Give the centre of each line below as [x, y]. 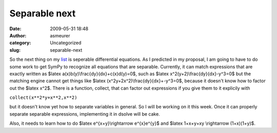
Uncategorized [66, 43]
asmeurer [60, 35]
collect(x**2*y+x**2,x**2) [43, 98]
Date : [15, 29]
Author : [18, 35]
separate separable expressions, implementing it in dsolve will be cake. [85, 114]
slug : [15, 50]
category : [20, 43]
